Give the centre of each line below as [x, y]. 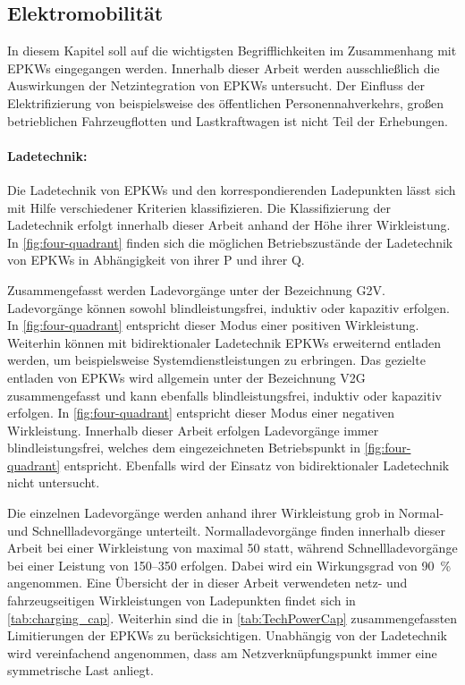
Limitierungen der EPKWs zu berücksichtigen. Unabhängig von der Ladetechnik [227, 635]
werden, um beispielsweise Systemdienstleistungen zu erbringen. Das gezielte [216, 360]
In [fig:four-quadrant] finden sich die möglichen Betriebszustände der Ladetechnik [230, 242]
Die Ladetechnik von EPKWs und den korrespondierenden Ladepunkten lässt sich [232, 189]
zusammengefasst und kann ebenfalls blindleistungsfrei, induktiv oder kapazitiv [224, 395]
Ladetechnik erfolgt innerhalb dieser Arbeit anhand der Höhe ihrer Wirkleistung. [229, 225]
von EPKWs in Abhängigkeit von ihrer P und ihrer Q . [156, 260]
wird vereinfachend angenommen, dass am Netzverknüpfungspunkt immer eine [222, 652]
